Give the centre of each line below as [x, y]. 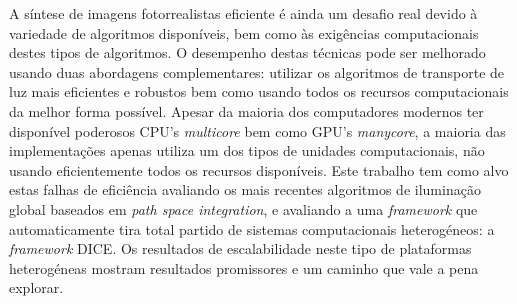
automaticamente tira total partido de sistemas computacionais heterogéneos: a [252, 228]
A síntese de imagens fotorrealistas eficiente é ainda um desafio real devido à [243, 13]
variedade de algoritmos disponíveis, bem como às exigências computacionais [244, 32]
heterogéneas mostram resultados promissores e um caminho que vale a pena [244, 267]
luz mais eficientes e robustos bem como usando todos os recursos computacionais [259, 91]
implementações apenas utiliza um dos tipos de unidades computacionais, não [247, 150]
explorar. [36, 287]
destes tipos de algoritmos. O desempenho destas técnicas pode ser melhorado [247, 52]
